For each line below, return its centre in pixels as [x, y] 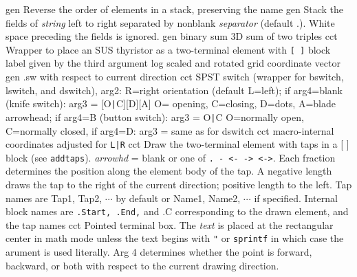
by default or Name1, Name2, [178, 198]
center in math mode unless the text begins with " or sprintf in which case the [175, 238]
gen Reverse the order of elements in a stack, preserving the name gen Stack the [175, 9]
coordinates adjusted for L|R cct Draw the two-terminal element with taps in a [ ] [177, 144]
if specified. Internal [296, 198]
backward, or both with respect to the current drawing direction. [142, 265]
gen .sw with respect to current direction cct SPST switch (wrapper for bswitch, [175, 77]
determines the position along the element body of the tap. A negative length [169, 171]
